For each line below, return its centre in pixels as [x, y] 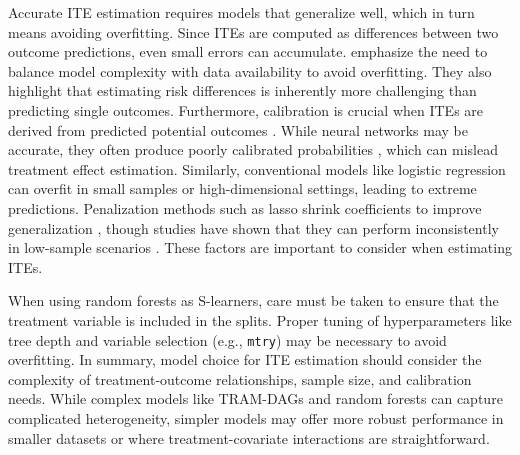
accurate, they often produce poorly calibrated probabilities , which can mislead [253, 149]
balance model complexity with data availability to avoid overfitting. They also [250, 70]
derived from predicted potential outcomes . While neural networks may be [238, 129]
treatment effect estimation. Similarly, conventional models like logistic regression [257, 168]
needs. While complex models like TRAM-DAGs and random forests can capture [255, 398]
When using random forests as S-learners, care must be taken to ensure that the [253, 300]
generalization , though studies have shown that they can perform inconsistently [253, 227]
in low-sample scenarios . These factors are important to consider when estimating [260, 247]
